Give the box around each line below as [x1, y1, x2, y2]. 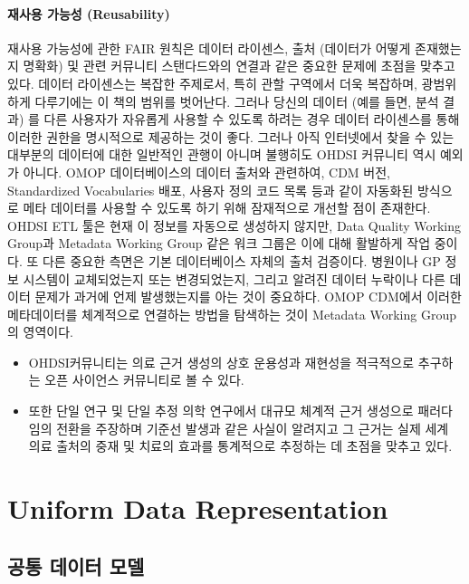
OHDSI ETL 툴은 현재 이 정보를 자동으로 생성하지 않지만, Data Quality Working [7, 215, 462, 235]
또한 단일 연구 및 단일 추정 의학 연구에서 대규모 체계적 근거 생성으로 [28, 401, 414, 420]
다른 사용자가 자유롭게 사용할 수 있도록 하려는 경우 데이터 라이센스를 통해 [43, 110, 460, 129]
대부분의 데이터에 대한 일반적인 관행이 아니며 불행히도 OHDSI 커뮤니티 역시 [7, 145, 436, 164]
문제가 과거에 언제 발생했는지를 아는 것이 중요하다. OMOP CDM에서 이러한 [34, 287, 462, 306]
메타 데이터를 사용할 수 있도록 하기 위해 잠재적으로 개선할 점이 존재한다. [23, 198, 431, 217]
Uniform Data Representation [7, 490, 388, 527]
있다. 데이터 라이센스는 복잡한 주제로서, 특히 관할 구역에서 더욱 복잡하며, [7, 73, 417, 92]
